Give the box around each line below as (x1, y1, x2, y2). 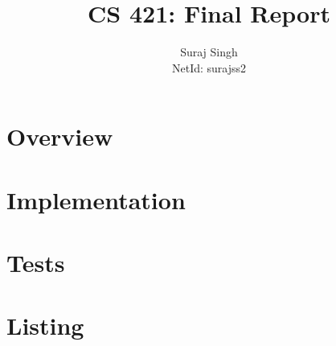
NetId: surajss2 (171, 59, 247, 76)
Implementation (6, 183, 186, 216)
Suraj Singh (180, 43, 238, 60)
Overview (6, 120, 113, 153)
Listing (6, 309, 84, 342)
